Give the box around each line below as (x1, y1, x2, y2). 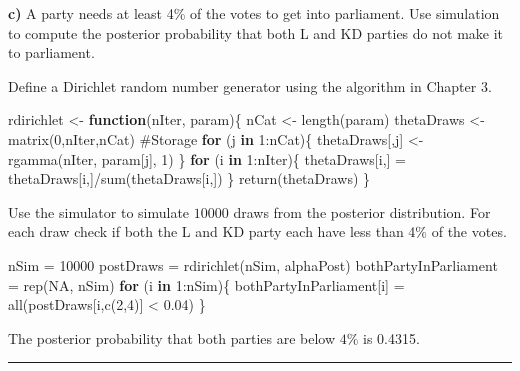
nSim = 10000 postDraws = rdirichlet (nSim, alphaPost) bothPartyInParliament (8, 254, 498, 275)
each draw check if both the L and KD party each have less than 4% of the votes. (8, 221, 507, 242)
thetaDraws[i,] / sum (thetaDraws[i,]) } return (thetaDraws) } (8, 168, 371, 189)
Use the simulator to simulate (8, 201, 190, 222)
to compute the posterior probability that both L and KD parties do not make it (8, 22, 504, 43)
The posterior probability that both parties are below (8, 327, 336, 348)
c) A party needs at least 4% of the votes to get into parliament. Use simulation (8, 3, 500, 23)
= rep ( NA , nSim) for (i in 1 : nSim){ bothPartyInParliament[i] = (8, 274, 405, 295)
